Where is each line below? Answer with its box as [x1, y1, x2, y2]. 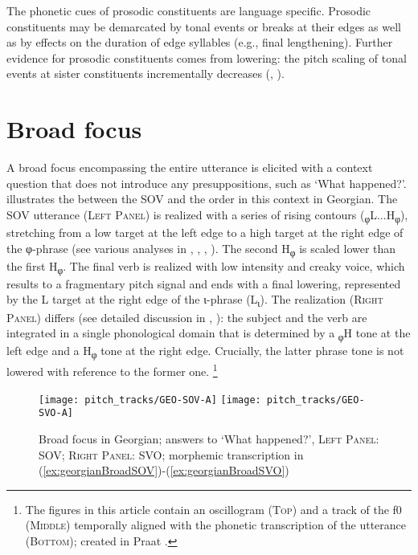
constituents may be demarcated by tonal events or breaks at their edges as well [6, 18, 401, 35]
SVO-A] [39, 407, 73, 419]
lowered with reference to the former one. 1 [6, 361, 218, 380]
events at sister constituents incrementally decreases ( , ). [6, 65, 285, 82]
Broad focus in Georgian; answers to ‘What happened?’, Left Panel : [39, 430, 379, 447]
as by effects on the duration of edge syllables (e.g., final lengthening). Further [6, 34, 393, 51]
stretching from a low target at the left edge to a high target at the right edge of [6, 224, 404, 240]
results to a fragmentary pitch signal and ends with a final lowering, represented [6, 275, 401, 292]
